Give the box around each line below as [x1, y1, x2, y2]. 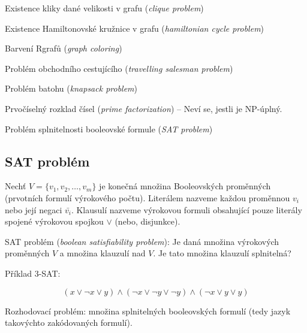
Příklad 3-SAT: [5, 267, 61, 279]
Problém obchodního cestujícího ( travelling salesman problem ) [5, 62, 233, 74]
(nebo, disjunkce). [115, 215, 180, 228]
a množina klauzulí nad [59, 247, 146, 259]
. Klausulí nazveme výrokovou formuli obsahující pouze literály [71, 203, 302, 216]
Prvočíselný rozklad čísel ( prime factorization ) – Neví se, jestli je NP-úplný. [5, 102, 282, 114]
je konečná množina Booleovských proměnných [99, 180, 271, 192]
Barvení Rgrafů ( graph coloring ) [5, 42, 122, 55]
